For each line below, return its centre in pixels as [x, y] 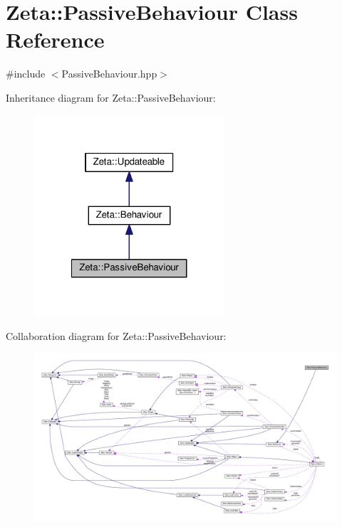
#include [26, 74]
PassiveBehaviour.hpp [109, 74]
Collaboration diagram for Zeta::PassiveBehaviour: [116, 335]
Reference [55, 39]
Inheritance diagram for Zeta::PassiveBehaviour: [111, 97]
